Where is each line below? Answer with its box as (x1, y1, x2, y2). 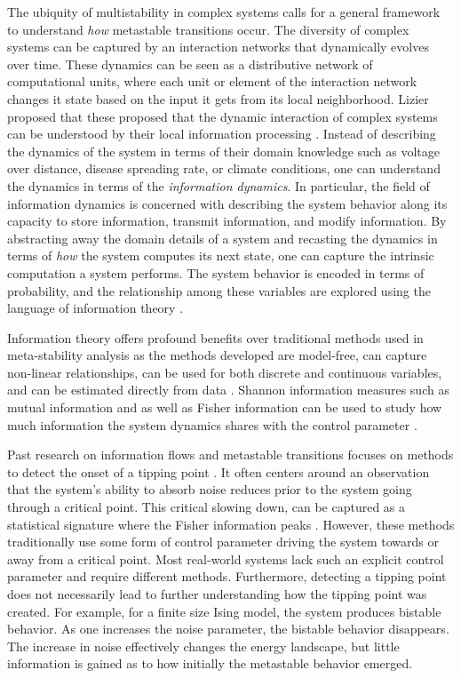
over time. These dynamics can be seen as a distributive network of (7, 54, 373, 73)
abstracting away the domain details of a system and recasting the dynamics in (7, 228, 438, 247)
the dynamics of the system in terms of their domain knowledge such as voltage (7, 141, 440, 160)
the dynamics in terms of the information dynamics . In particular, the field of (7, 176, 430, 195)
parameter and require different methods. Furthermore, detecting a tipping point (7, 567, 447, 586)
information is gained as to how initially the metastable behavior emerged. (7, 654, 413, 673)
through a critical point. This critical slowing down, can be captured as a (7, 498, 406, 516)
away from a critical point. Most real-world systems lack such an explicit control (7, 549, 444, 568)
